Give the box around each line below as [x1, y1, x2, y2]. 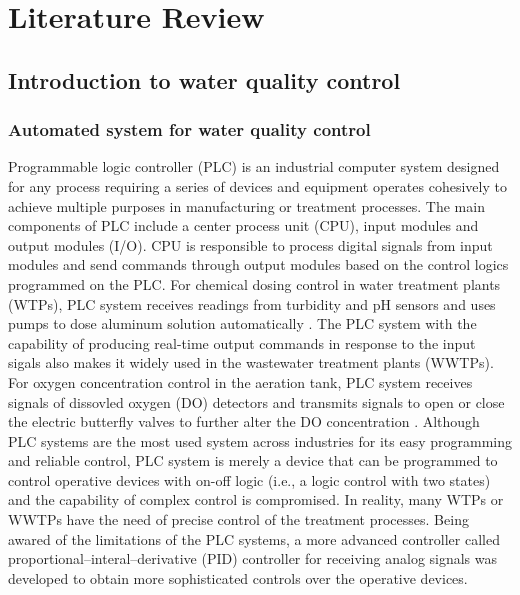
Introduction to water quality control [8, 64, 401, 95]
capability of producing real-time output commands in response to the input [8, 332, 476, 353]
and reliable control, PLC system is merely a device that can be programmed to [8, 450, 498, 471]
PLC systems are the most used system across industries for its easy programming [8, 430, 512, 451]
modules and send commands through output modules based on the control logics [8, 254, 509, 275]
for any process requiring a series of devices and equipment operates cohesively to [8, 175, 507, 196]
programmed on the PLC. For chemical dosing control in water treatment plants [8, 273, 501, 294]
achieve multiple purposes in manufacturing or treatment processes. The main [8, 195, 485, 216]
